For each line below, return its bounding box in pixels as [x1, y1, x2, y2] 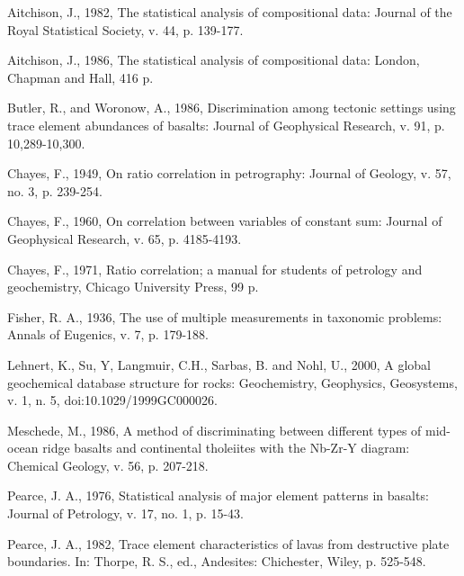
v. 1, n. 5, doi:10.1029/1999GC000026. [7, 391, 218, 409]
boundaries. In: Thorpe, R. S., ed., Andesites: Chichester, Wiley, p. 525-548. [7, 552, 426, 571]
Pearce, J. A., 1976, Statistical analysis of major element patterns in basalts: [7, 486, 429, 505]
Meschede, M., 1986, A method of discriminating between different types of [7, 420, 422, 439]
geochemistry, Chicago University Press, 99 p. [7, 277, 259, 296]
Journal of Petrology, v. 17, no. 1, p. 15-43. [7, 504, 245, 523]
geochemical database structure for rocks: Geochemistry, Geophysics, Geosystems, [7, 373, 458, 391]
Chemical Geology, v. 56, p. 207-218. [7, 455, 209, 474]
